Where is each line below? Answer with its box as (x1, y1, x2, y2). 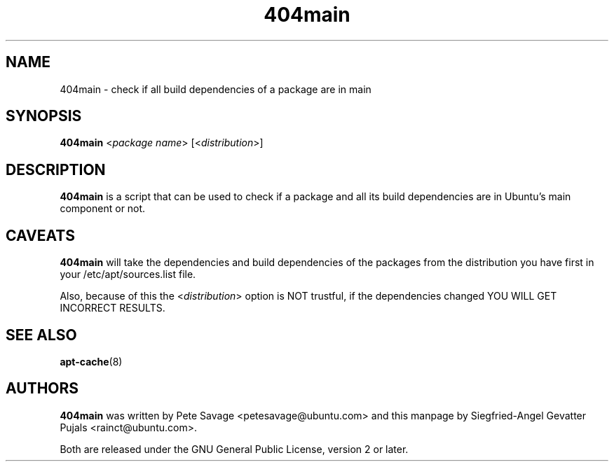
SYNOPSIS (6, 107, 82, 125)
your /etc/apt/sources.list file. (60, 268, 196, 281)
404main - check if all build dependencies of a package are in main (60, 83, 371, 95)
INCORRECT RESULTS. (60, 302, 165, 314)
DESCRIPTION (6, 160, 106, 179)
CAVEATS (6, 226, 75, 244)
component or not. (60, 202, 146, 215)
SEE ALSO (6, 326, 77, 344)
